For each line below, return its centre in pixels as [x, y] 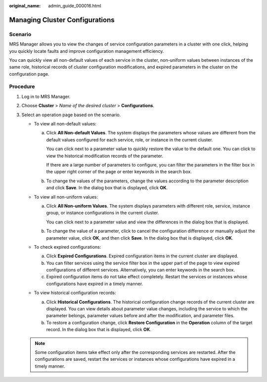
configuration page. [29, 74]
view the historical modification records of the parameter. [105, 156]
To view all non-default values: [65, 124]
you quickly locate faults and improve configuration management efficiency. [87, 51]
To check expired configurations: [67, 247]
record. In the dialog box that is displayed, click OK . [99, 330]
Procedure [22, 86]
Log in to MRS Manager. [46, 96]
